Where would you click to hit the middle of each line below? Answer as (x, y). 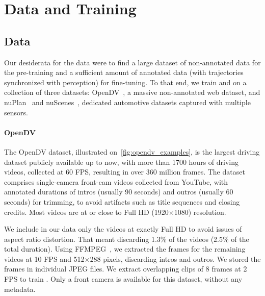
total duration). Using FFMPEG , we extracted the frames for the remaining (125, 249)
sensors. (16, 112)
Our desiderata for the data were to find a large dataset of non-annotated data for (132, 62)
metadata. (20, 289)
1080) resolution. (200, 212)
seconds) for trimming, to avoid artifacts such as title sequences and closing (122, 201)
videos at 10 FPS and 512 (44, 258)
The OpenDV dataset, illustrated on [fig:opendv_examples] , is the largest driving (132, 151)
